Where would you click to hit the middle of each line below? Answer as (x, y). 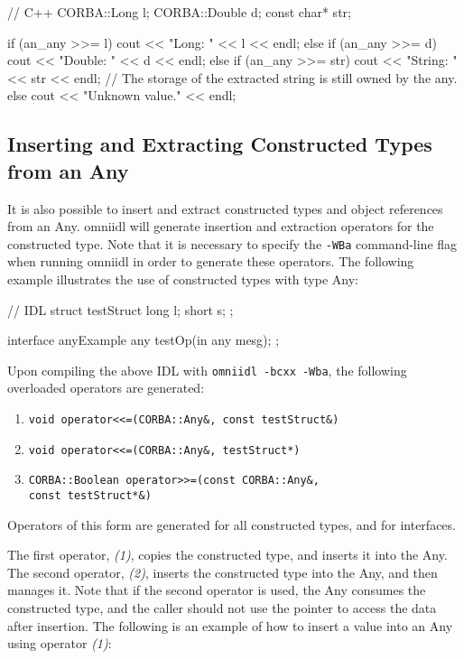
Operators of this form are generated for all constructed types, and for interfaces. (232, 524)
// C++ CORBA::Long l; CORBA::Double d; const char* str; (179, 12)
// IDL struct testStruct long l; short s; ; (121, 309)
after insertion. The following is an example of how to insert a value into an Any (230, 625)
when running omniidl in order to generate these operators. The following (211, 261)
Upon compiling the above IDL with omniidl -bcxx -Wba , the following (207, 370)
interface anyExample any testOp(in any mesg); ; (144, 340)
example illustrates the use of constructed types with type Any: (183, 279)
